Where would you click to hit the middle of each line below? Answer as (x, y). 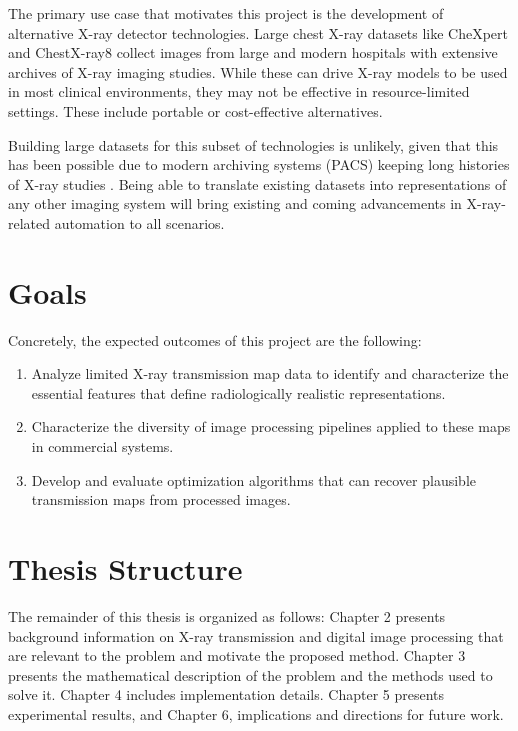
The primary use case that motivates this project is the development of (226, 13)
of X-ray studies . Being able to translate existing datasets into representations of (257, 183)
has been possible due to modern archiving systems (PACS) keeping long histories (259, 164)
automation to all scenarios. (139, 222)
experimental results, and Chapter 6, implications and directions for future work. (256, 713)
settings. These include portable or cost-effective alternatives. (195, 110)
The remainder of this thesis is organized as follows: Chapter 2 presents (227, 615)
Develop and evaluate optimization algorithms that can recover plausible (253, 479)
